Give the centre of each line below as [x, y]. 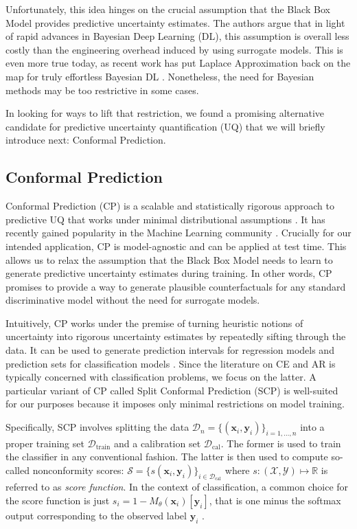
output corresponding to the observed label [96, 515]
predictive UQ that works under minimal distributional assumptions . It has [165, 219]
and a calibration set [157, 443]
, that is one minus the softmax [275, 500]
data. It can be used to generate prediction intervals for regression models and [170, 350]
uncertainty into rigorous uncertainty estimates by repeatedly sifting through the [176, 336]
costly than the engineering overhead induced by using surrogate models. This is [174, 49]
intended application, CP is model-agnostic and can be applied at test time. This [176, 246]
